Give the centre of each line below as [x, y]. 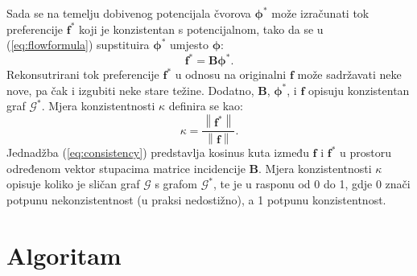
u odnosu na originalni [231, 74]
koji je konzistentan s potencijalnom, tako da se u [201, 29]
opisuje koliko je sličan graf [73, 184]
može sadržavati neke [349, 74]
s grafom [176, 184]
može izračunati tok [320, 13]
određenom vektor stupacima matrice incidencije [126, 168]
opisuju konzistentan [359, 90]
